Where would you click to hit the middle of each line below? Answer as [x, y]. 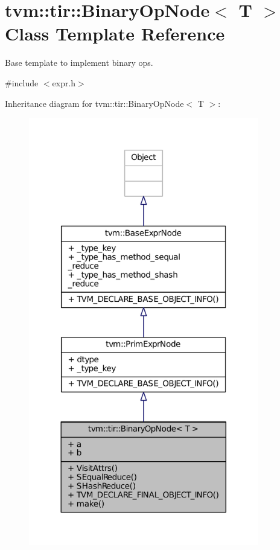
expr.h [64, 82]
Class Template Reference [115, 34]
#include [22, 82]
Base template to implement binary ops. [79, 62]
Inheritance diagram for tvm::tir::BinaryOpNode [94, 103]
